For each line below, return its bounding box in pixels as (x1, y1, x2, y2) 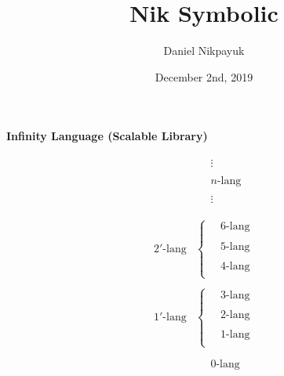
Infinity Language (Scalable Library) (6, 128, 208, 144)
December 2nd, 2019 (155, 68, 253, 85)
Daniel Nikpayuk (163, 42, 245, 59)
